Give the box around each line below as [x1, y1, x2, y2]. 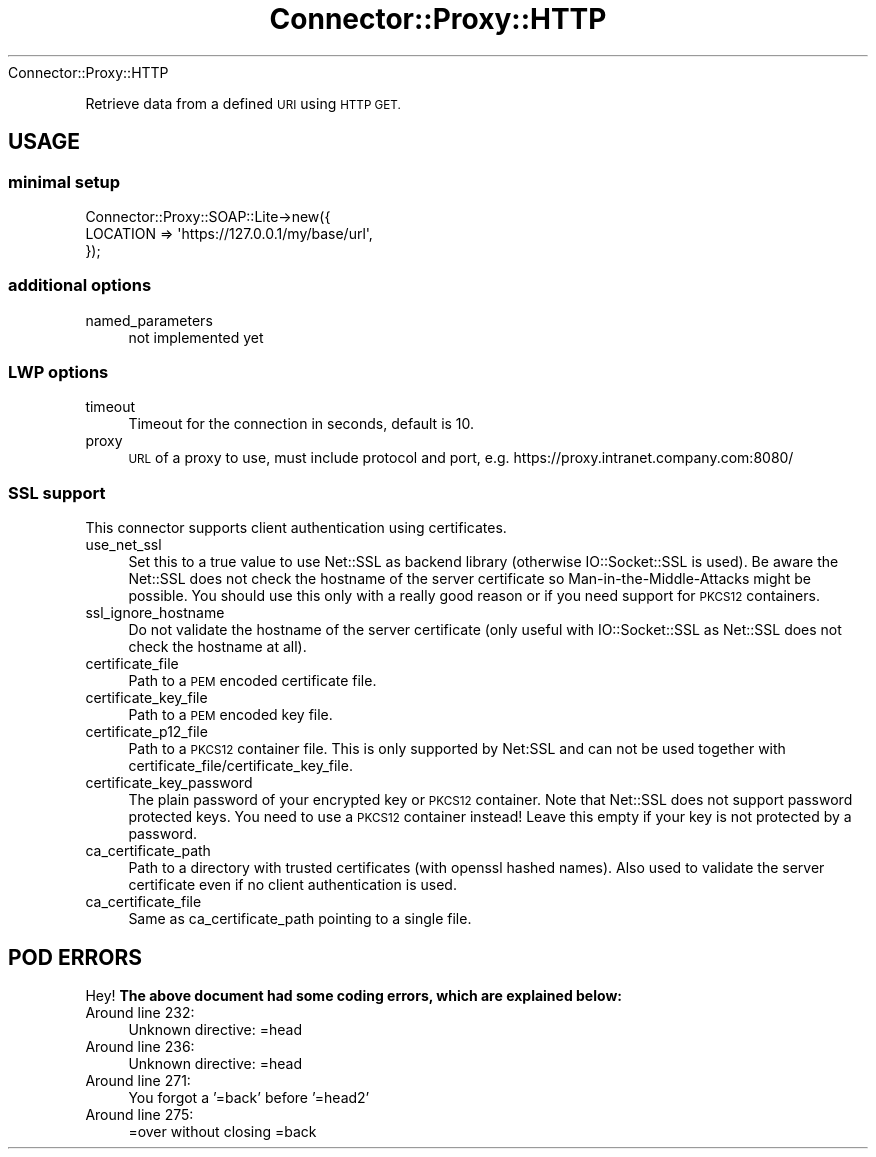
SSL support [8, 482, 106, 503]
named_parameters [85, 311, 213, 329]
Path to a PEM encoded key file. [128, 706, 333, 724]
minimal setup [8, 171, 121, 192]
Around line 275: [85, 1106, 194, 1124]
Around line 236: [85, 1038, 195, 1056]
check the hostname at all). [128, 638, 307, 656]
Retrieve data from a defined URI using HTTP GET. [85, 94, 401, 112]
